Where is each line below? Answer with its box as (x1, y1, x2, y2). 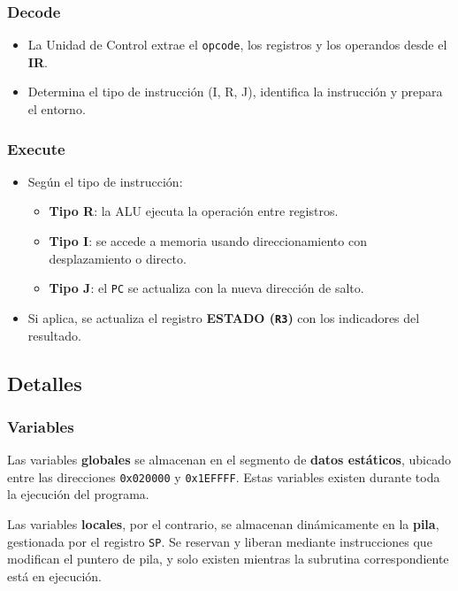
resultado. (27, 326, 81, 344)
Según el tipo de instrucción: (27, 172, 183, 190)
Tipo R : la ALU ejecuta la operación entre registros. (49, 202, 339, 220)
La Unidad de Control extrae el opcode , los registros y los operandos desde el (27, 35, 447, 54)
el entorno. (27, 100, 86, 119)
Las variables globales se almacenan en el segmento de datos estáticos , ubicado (7, 450, 451, 469)
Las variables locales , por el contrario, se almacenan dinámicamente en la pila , (7, 515, 439, 533)
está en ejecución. (7, 566, 103, 585)
